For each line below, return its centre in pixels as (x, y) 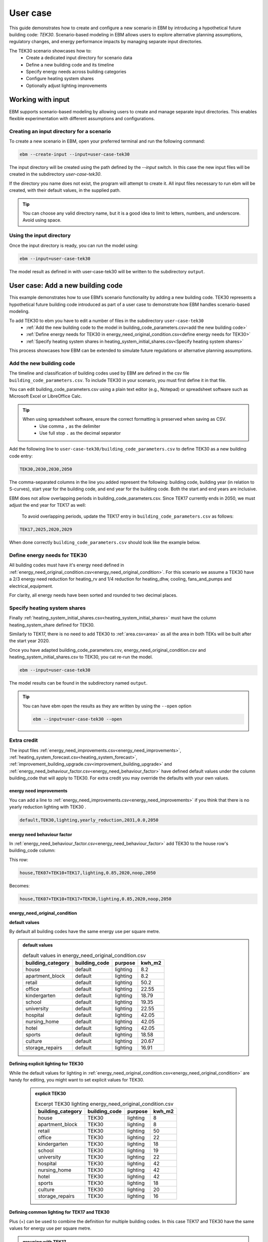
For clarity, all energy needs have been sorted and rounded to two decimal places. (93, 595)
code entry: (21, 456)
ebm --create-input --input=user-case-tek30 (75, 155)
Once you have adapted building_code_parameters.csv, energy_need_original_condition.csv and (107, 650)
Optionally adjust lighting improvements (67, 85)
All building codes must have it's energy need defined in (67, 565)
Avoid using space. (42, 220)
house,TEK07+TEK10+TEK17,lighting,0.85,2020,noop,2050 (88, 873)
